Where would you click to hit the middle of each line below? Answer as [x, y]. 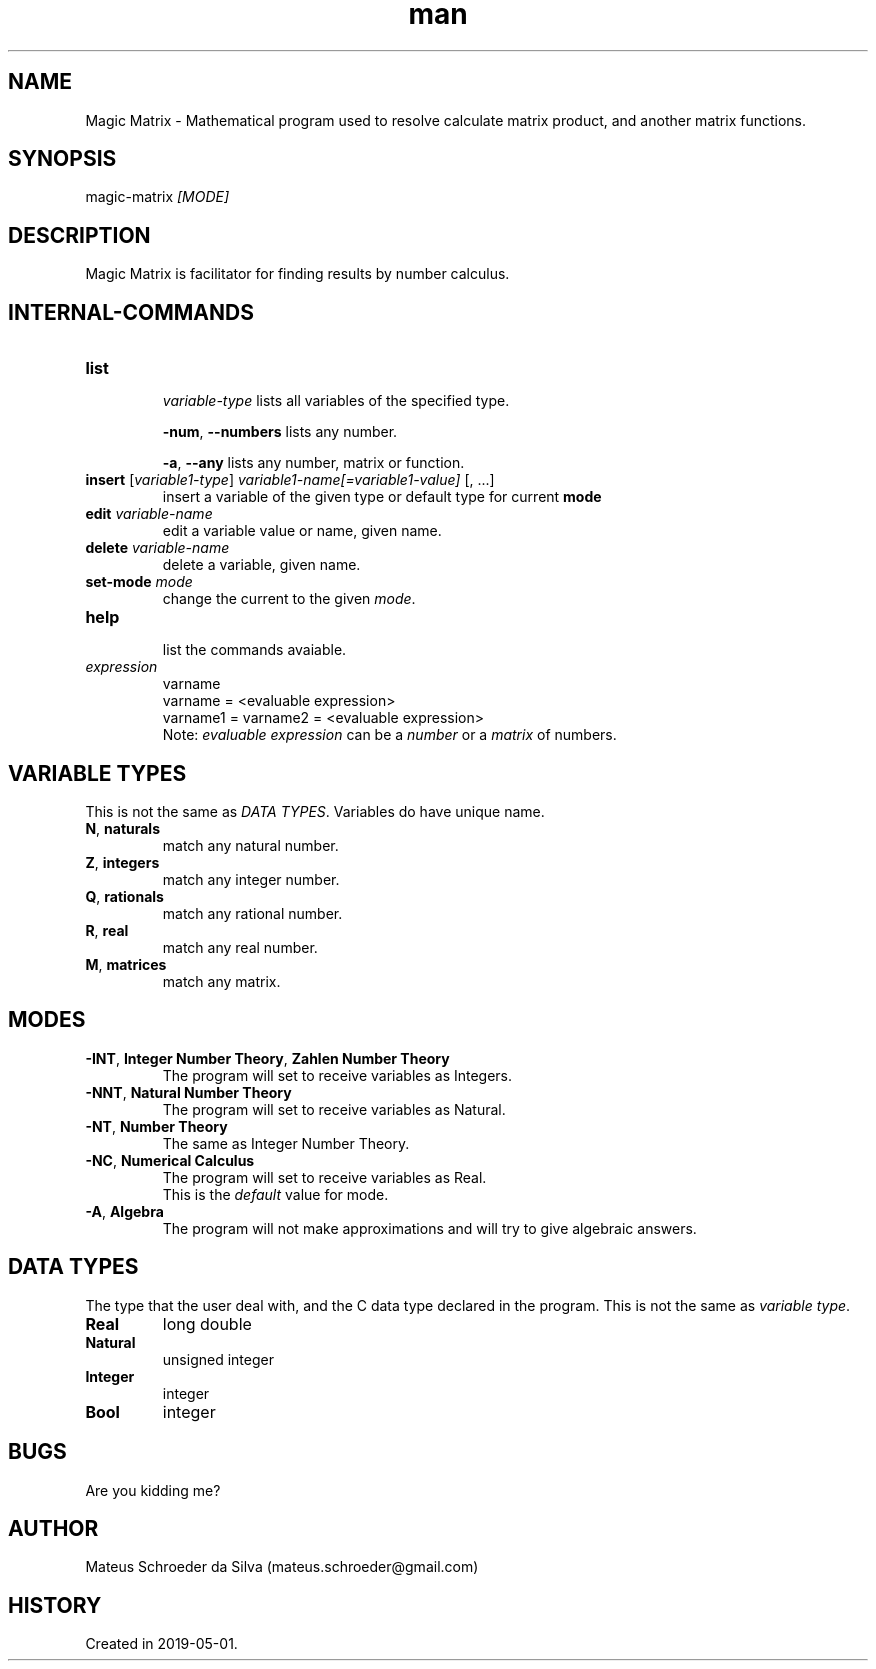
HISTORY [55, 1605]
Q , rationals [124, 896]
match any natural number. [250, 845]
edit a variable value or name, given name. [302, 531]
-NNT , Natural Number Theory [188, 1092]
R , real [107, 930]
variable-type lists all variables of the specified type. [336, 401]
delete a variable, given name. [261, 565]
